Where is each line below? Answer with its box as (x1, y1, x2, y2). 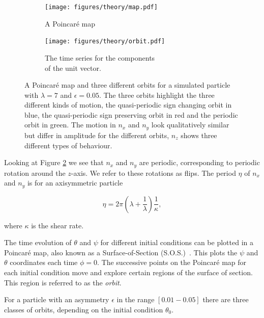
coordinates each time (10, 257, 78, 268)
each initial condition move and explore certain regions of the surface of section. (4, 267, 253, 277)
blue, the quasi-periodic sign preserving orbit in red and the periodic (24, 109, 238, 120)
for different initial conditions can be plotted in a (100, 237, 253, 248)
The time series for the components (45, 52, 155, 63)
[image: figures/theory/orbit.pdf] (45, 38, 165, 45)
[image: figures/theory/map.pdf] (45, 4, 158, 11)
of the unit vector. (45, 62, 101, 73)
